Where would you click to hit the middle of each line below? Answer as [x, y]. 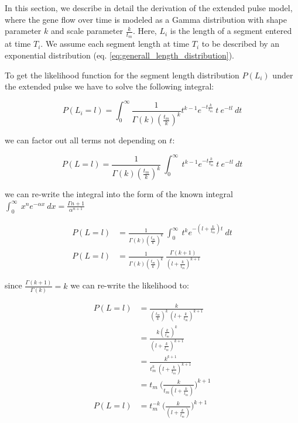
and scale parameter [87, 31]
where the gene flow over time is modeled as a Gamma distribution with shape [146, 19]
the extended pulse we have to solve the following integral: [109, 86]
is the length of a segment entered [231, 31]
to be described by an [241, 44]
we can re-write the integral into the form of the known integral [119, 194]
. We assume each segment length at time [115, 44]
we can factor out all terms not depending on [86, 140]
